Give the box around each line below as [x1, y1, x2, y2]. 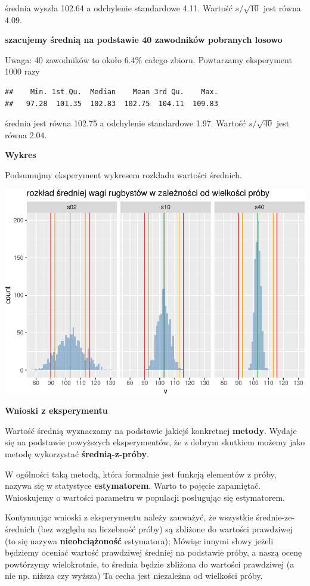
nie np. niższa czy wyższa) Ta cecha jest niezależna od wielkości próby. [5, 569, 263, 582]
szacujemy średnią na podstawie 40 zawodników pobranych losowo [5, 33, 283, 46]
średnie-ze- [256, 511, 295, 523]
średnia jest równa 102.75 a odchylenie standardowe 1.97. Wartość [5, 117, 246, 129]
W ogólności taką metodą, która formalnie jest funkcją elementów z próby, [5, 467, 277, 480]
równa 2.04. [5, 128, 47, 141]
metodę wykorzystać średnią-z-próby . [5, 447, 149, 460]
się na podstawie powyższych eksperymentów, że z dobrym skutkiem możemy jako [5, 436, 305, 448]
